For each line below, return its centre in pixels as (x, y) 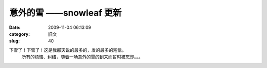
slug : (14, 41)
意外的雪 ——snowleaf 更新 (65, 13)
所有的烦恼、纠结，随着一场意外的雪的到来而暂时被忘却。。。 (82, 57)
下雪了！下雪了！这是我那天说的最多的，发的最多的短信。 (67, 50)
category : (20, 34)
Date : (15, 27)
